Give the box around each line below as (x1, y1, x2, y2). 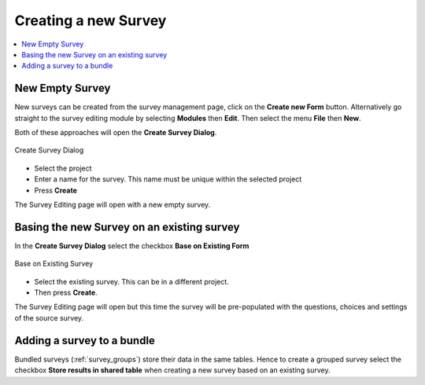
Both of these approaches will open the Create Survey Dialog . (14, 128, 217, 137)
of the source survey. (14, 313, 84, 322)
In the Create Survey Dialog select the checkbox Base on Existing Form (14, 240, 249, 251)
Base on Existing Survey (14, 259, 94, 269)
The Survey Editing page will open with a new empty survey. (14, 200, 211, 209)
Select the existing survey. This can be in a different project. (34, 277, 230, 286)
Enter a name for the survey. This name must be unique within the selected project (34, 174, 302, 184)
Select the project (34, 163, 92, 173)
